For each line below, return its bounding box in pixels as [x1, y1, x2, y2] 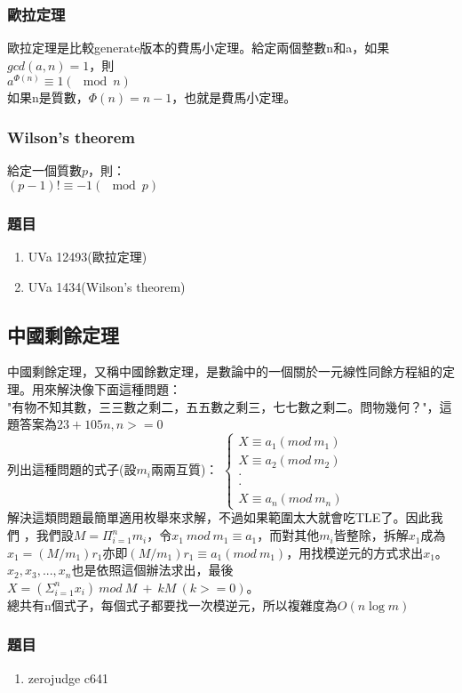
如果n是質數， [7, 88, 89, 107]
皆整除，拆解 [333, 526, 409, 544]
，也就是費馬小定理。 [171, 88, 297, 107]
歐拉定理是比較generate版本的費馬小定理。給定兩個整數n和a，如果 [7, 38, 390, 57]
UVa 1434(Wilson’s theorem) [28, 277, 186, 295]
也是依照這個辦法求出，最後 [71, 560, 234, 579]
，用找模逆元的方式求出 [286, 543, 424, 561]
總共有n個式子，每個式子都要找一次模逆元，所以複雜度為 [7, 595, 338, 614]
